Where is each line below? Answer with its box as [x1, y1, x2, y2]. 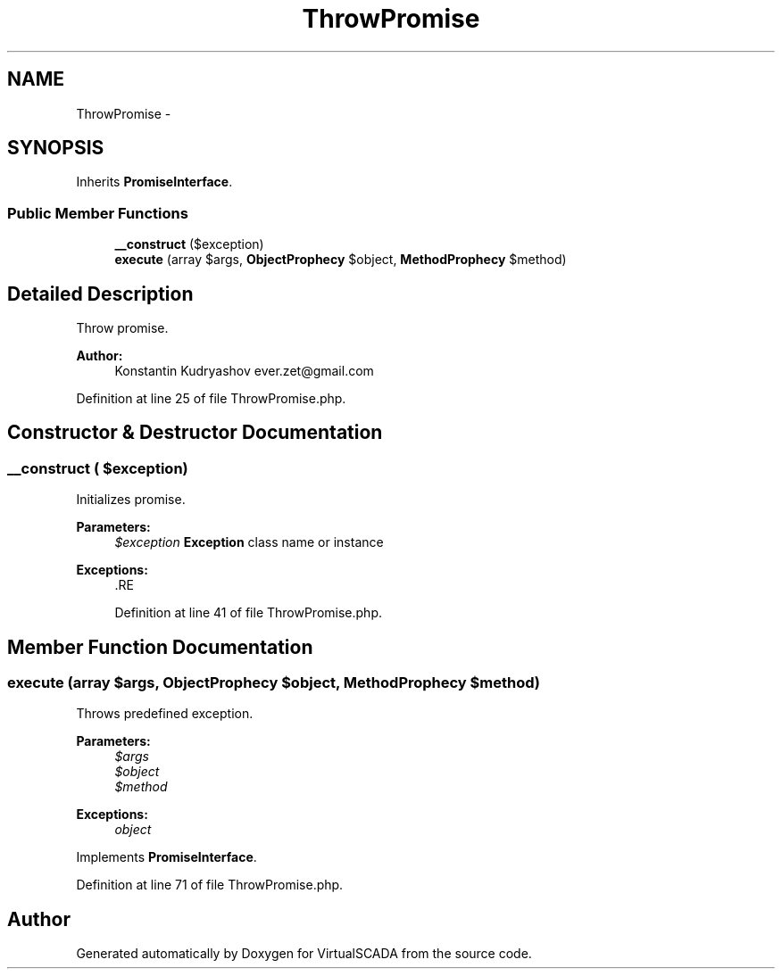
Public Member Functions [7, 203, 188, 222]
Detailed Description [7, 282, 194, 305]
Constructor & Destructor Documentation [7, 421, 383, 444]
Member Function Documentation [7, 635, 313, 658]
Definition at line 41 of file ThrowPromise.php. [114, 605, 382, 621]
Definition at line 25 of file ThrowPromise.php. [76, 391, 346, 407]
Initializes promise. [76, 492, 186, 508]
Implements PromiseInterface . [76, 849, 257, 865]
